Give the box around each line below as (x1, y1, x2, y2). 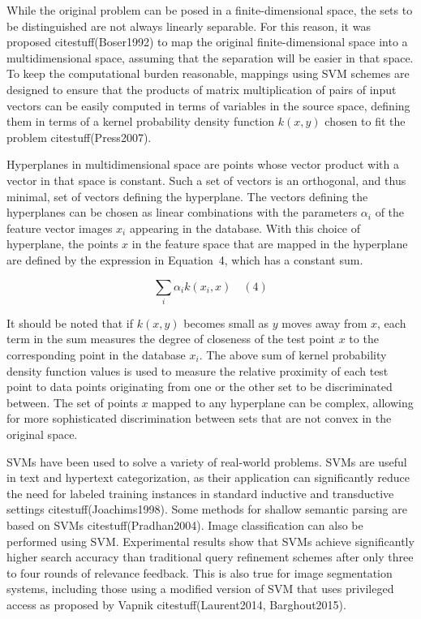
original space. (6, 425, 78, 442)
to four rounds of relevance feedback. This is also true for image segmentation (6, 564, 393, 581)
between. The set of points (6, 393, 138, 411)
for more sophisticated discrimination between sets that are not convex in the (6, 410, 392, 427)
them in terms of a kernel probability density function (6, 113, 275, 130)
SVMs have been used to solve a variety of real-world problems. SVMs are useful (6, 453, 407, 470)
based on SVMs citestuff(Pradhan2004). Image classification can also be (6, 516, 363, 533)
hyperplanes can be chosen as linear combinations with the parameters (6, 204, 358, 221)
